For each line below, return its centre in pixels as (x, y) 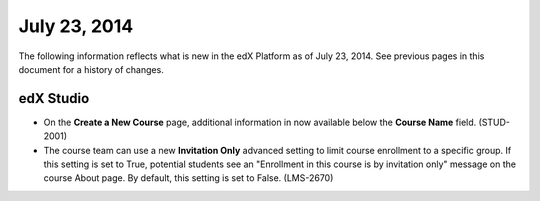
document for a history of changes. (91, 69)
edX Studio (54, 98)
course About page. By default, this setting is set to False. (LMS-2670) (188, 178)
